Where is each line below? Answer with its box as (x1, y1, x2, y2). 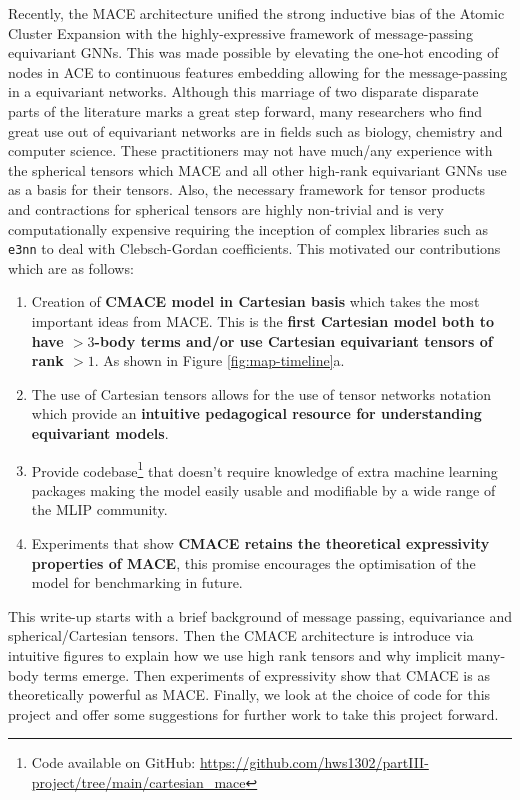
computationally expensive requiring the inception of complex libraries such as (8, 218, 488, 239)
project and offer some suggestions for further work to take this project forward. (8, 703, 499, 724)
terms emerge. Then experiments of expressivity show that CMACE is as (43, 664, 490, 685)
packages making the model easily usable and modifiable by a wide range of (31, 479, 496, 500)
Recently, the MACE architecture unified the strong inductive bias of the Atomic (8, 3, 505, 23)
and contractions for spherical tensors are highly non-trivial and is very (8, 198, 444, 219)
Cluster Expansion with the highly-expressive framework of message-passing (8, 22, 473, 43)
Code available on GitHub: (31, 752, 196, 773)
